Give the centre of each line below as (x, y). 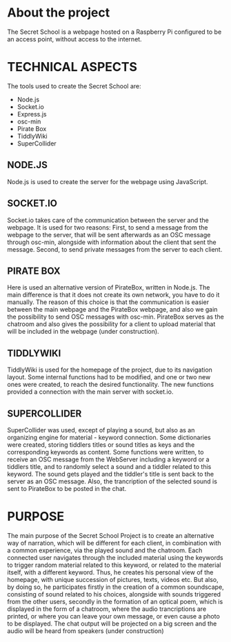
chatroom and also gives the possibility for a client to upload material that (111, 324)
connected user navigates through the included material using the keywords (115, 557)
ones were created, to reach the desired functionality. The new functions (111, 385)
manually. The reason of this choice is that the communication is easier (108, 302)
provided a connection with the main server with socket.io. (90, 392)
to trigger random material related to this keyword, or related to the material (114, 565)
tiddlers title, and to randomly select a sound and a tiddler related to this (109, 466)
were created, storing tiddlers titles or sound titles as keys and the (101, 444)
